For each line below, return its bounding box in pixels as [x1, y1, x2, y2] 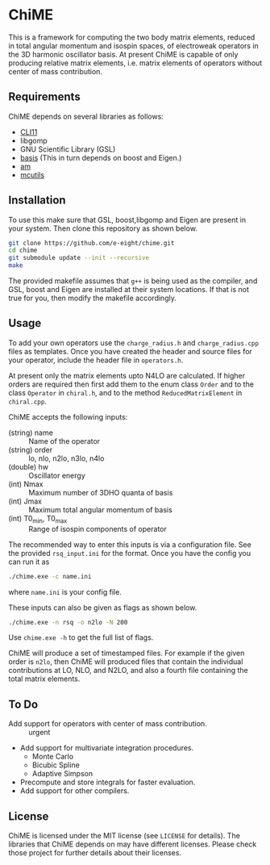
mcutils [19, 169, 45, 179]
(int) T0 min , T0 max [8, 513, 68, 525]
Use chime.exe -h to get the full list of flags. [8, 633, 154, 642]
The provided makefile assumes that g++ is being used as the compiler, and [8, 276, 258, 286]
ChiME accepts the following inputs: [8, 412, 128, 421]
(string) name [8, 428, 54, 437]
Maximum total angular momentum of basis [28, 504, 173, 514]
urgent [28, 728, 51, 738]
